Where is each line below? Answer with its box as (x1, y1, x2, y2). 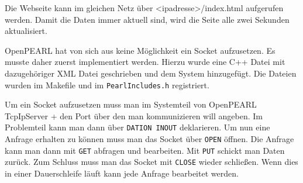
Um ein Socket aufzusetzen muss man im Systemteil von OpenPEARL (5, 98, 257, 111)
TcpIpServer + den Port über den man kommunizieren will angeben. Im (5, 109, 263, 122)
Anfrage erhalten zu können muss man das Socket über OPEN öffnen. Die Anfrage (5, 133, 294, 145)
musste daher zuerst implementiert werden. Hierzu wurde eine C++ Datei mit (5, 56, 285, 68)
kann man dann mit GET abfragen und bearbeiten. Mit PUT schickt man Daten (5, 144, 285, 156)
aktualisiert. (5, 25, 47, 37)
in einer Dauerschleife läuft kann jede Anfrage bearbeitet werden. (5, 167, 239, 179)
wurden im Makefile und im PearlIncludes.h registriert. (5, 78, 209, 91)
